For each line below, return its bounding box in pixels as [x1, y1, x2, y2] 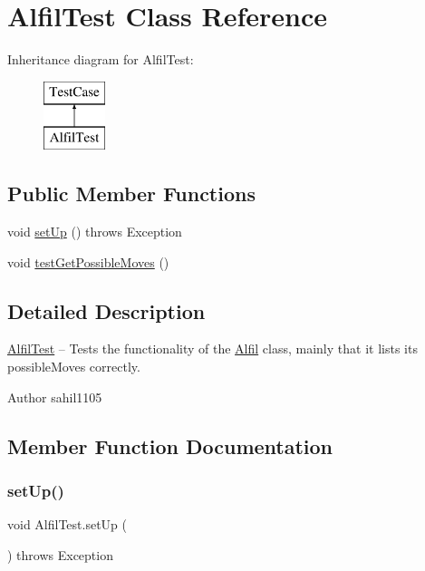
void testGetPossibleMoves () [7, 252, 169, 271]
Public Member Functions [7, 179, 256, 208]
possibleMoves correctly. [7, 357, 140, 376]
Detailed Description [7, 296, 206, 324]
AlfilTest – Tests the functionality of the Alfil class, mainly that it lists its [7, 339, 418, 358]
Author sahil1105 [7, 387, 102, 406]
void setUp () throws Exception [7, 222, 182, 241]
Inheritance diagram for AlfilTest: [7, 50, 194, 69]
